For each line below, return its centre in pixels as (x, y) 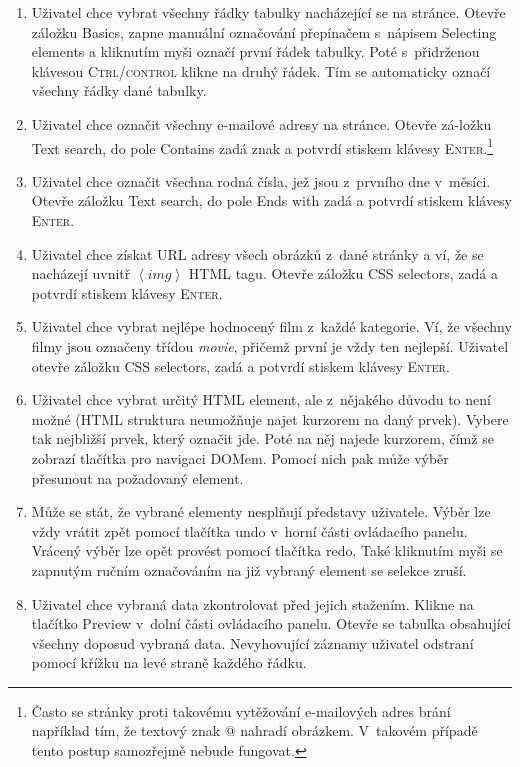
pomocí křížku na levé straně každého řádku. (169, 662)
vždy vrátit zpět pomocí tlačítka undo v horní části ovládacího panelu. (249, 530)
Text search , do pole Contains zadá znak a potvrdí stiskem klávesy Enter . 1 (262, 146)
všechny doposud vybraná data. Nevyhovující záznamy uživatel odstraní (252, 642)
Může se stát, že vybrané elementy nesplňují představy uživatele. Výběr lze (261, 511)
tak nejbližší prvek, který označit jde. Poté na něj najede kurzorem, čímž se (262, 438)
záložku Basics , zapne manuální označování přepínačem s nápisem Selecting (264, 31)
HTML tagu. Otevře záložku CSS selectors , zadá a (343, 273)
